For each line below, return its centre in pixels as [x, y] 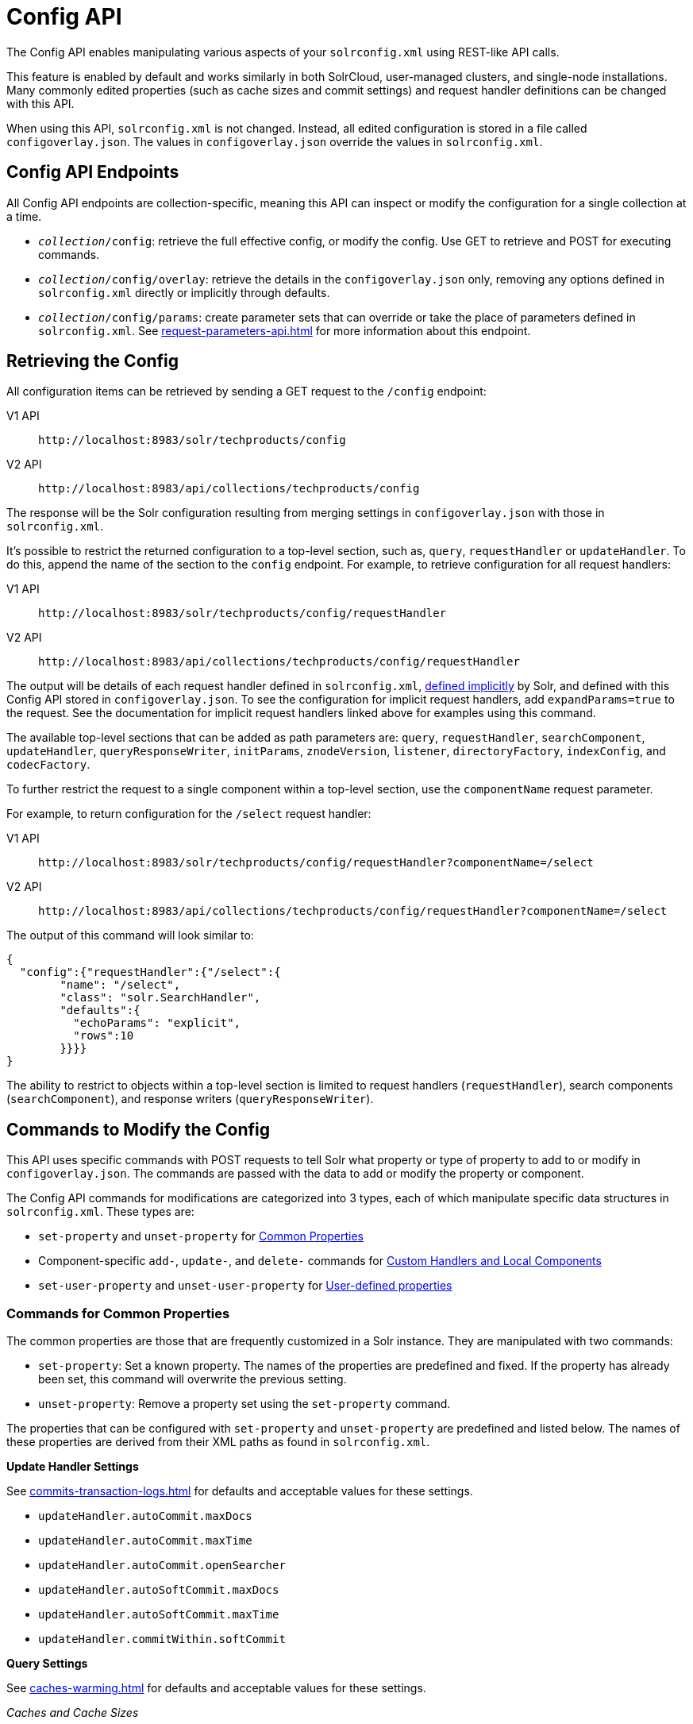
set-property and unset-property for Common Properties [201, 1236]
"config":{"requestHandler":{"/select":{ [150, 972]
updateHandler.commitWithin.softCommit [162, 1639]
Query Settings [47, 1664]
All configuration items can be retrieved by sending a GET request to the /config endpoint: [246, 391]
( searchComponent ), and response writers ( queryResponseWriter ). [190, 1099]
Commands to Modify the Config [138, 1129]
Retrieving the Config [93, 361]
